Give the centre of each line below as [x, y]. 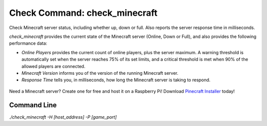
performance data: [28, 43]
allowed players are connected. [53, 66]
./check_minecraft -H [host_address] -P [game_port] [63, 117]
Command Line [33, 105]
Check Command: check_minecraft [83, 13]
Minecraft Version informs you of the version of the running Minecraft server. [100, 73]
